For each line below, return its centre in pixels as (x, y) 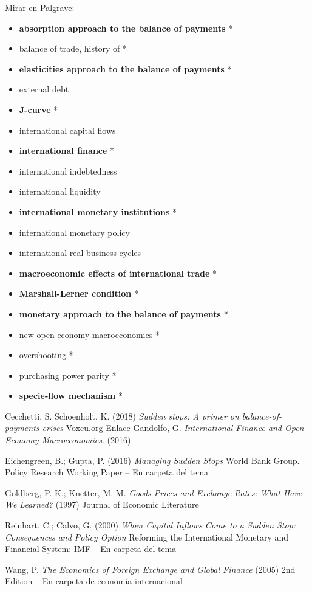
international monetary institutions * (98, 211)
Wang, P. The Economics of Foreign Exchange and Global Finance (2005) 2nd (150, 569)
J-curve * (39, 109)
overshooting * (46, 355)
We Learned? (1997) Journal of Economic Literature (102, 504)
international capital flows (67, 130)
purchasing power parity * (68, 375)
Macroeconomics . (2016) (86, 440)
